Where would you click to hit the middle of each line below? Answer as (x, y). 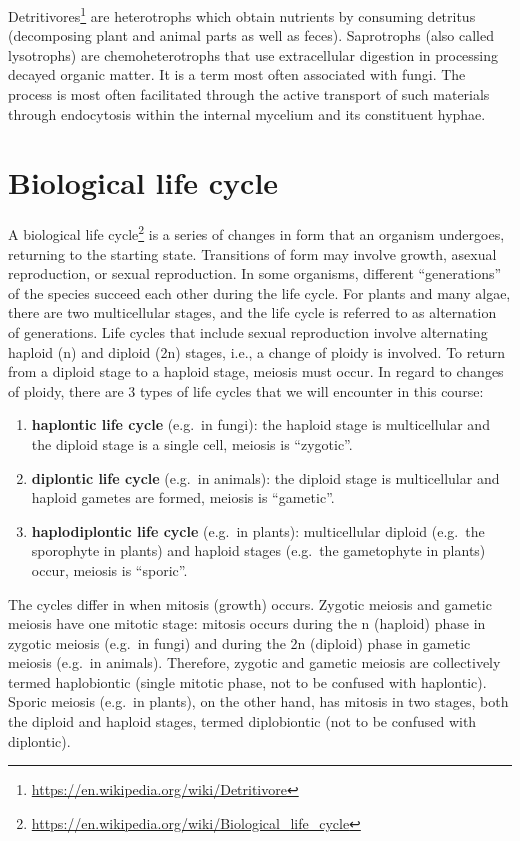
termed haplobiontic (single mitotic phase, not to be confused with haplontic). (247, 681)
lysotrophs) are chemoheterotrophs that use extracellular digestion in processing (253, 54)
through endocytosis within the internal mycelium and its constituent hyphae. (247, 113)
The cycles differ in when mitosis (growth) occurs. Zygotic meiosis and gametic (250, 603)
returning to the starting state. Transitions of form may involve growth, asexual (252, 253)
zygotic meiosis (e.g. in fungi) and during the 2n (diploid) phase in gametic (239, 642)
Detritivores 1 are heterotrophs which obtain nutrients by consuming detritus (242, 14)
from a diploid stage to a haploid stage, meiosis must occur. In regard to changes (256, 371)
